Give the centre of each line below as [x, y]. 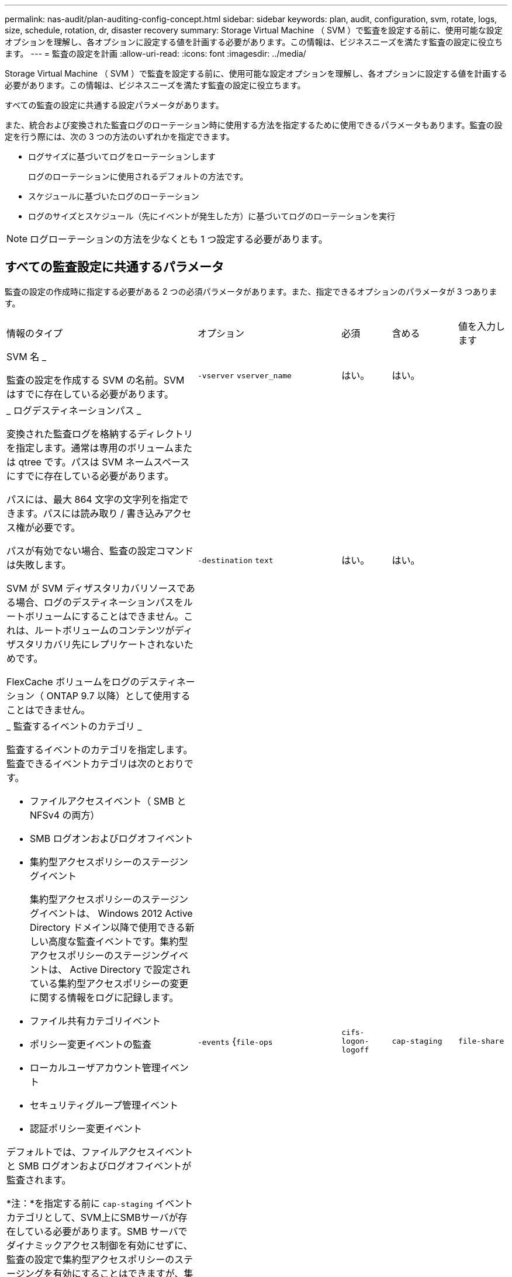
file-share [481, 1041]
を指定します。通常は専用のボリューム [90, 448]
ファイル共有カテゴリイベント [96, 1021]
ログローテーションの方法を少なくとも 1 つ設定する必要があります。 [179, 239]
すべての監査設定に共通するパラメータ [115, 267]
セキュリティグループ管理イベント [104, 1105]
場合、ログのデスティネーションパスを [100, 602]
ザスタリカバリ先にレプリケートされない [95, 644]
